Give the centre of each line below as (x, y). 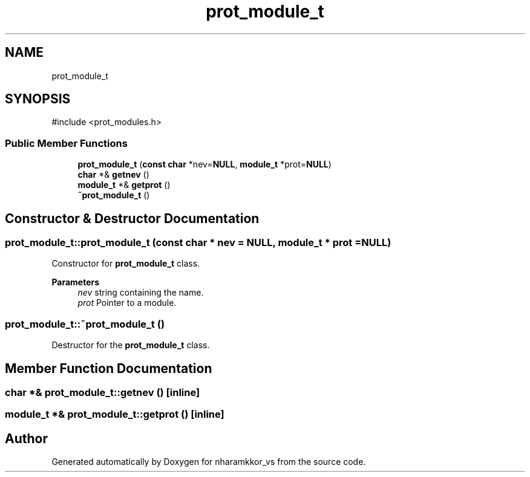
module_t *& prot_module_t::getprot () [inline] (115, 414)
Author (26, 438)
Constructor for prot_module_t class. (126, 264)
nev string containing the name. (141, 293)
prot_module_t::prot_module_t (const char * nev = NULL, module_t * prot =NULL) (198, 243)
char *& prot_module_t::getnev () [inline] (103, 392)
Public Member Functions (66, 143)
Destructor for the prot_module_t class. (131, 345)
